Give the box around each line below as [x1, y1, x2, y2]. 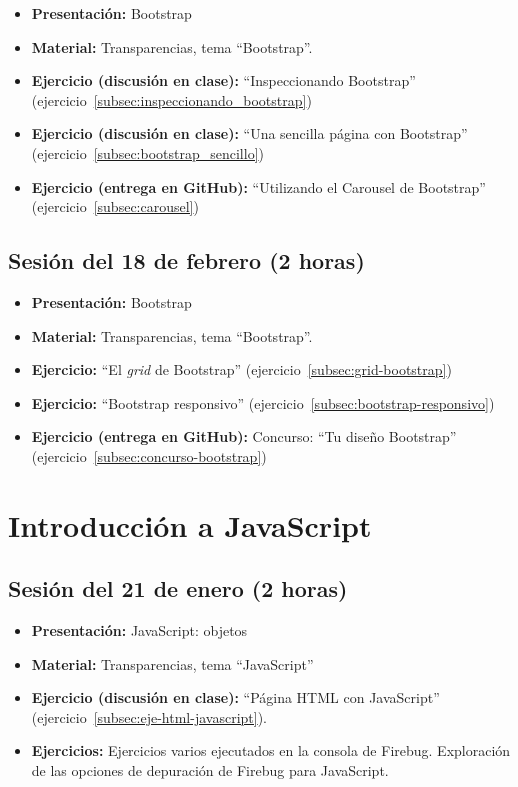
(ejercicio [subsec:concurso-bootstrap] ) [31, 445, 267, 466]
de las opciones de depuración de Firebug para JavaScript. [31, 760, 389, 781]
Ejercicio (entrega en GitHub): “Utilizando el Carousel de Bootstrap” [31, 176, 486, 197]
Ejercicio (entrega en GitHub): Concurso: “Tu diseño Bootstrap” [31, 426, 457, 447]
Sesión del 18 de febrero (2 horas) [8, 245, 365, 276]
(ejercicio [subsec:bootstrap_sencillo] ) [31, 142, 264, 163]
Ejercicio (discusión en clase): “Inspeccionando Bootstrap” [31, 70, 416, 91]
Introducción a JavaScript [8, 504, 372, 545]
